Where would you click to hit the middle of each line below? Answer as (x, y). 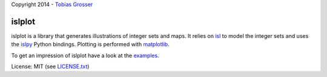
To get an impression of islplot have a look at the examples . (85, 55)
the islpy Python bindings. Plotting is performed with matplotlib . (90, 45)
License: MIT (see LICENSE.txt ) (50, 67)
